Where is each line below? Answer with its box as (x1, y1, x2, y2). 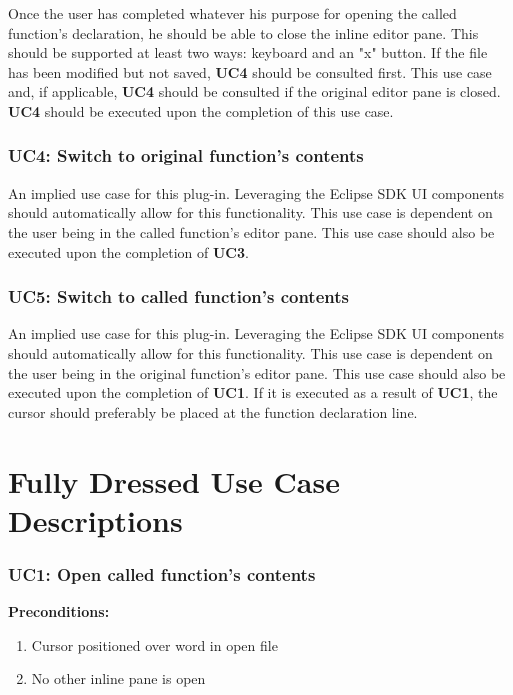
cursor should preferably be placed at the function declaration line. (8, 401, 418, 422)
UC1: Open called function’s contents (8, 561, 316, 586)
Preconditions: (8, 601, 110, 622)
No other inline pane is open (31, 668, 206, 689)
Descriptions (8, 499, 183, 540)
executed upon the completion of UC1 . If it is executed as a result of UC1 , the (8, 382, 498, 403)
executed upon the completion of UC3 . (8, 241, 249, 262)
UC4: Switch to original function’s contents (8, 143, 364, 168)
